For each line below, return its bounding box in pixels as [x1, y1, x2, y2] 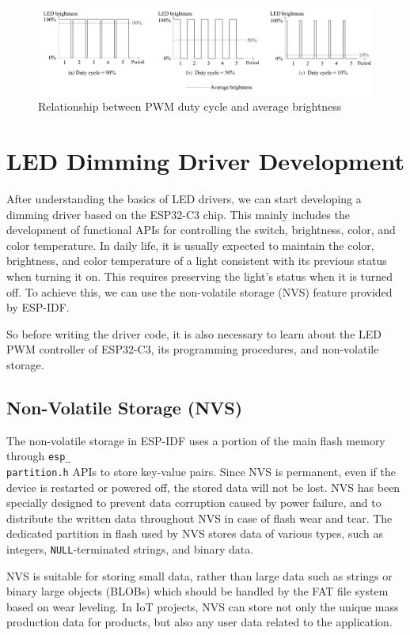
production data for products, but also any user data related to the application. [6, 614, 393, 630]
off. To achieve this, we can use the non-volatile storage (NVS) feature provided [6, 283, 393, 300]
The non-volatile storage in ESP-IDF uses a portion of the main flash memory [6, 432, 385, 448]
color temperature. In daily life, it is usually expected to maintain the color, [6, 236, 374, 253]
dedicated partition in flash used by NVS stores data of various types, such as [6, 525, 383, 542]
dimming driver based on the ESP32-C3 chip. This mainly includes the [6, 206, 350, 222]
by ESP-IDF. [6, 299, 70, 316]
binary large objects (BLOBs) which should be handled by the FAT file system [6, 583, 389, 599]
